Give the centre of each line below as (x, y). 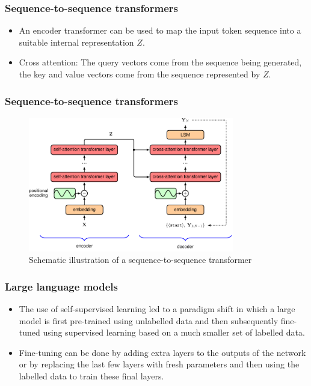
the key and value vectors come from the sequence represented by (140, 74)
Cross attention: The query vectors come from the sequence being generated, (160, 62)
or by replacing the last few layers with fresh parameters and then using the (159, 364)
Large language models (61, 286)
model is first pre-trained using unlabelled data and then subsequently (149, 320)
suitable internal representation (76, 42)
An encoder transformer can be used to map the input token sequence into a (160, 30)
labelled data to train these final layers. (91, 376)
